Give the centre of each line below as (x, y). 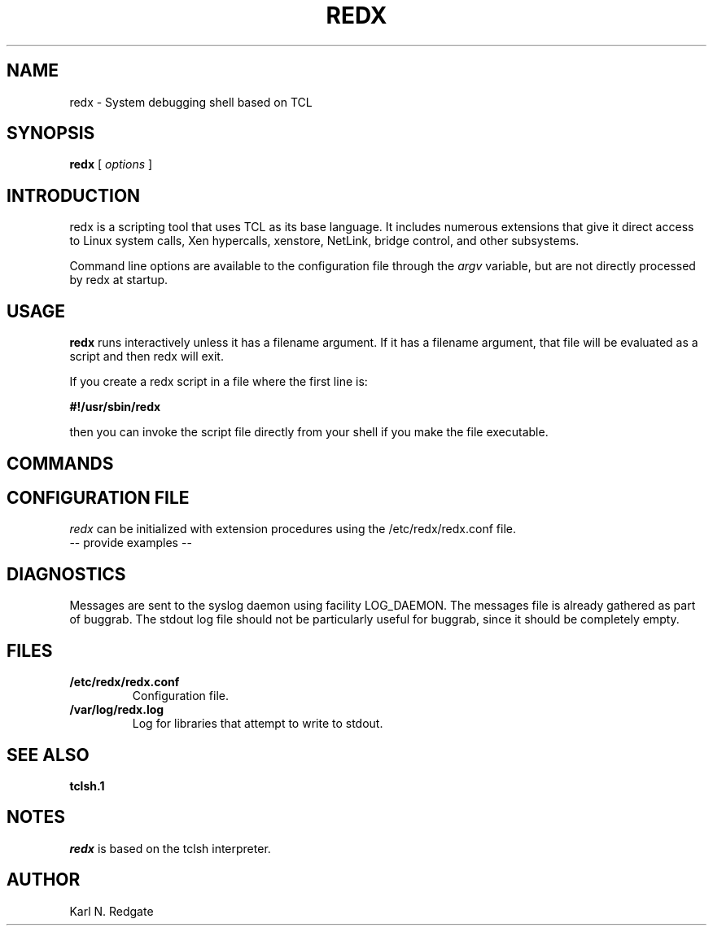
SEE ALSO (48, 755)
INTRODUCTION (74, 195)
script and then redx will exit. (147, 357)
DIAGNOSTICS (66, 574)
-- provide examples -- (131, 543)
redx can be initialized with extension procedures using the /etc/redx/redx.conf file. (293, 529)
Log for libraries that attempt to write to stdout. (258, 724)
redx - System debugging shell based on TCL (191, 102)
